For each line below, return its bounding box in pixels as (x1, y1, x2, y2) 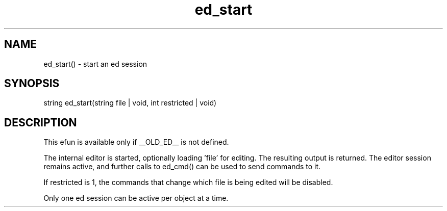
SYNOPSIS (4, 77, 60, 90)
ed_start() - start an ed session (43, 59, 147, 68)
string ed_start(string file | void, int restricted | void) (43, 98, 217, 108)
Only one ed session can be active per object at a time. (43, 194, 229, 203)
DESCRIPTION (4, 116, 77, 129)
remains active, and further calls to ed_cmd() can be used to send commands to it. (43, 162, 321, 171)
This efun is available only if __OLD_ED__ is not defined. (43, 138, 229, 147)
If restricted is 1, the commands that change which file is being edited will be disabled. (43, 178, 333, 187)
